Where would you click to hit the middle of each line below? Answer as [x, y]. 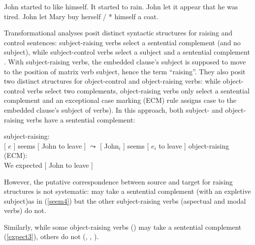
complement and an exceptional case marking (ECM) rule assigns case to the [120, 100]
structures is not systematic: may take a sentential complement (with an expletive [127, 191]
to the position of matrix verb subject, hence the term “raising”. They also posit [125, 71]
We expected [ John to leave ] [49, 165]
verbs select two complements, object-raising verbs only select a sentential [138, 90]
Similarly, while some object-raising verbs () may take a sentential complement [123, 227]
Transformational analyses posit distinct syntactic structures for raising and [118, 33]
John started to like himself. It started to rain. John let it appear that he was [121, 6]
